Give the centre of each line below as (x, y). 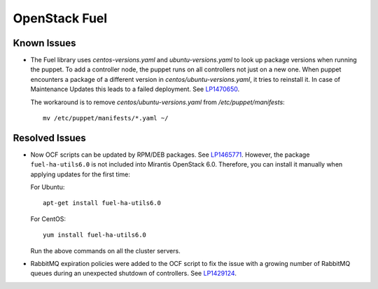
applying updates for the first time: (80, 174)
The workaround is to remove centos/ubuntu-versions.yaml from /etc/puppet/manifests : (157, 102)
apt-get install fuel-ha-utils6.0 (102, 203)
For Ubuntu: (48, 187)
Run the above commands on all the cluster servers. (106, 251)
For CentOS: (48, 219)
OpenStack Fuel (60, 18)
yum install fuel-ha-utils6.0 (95, 235)
